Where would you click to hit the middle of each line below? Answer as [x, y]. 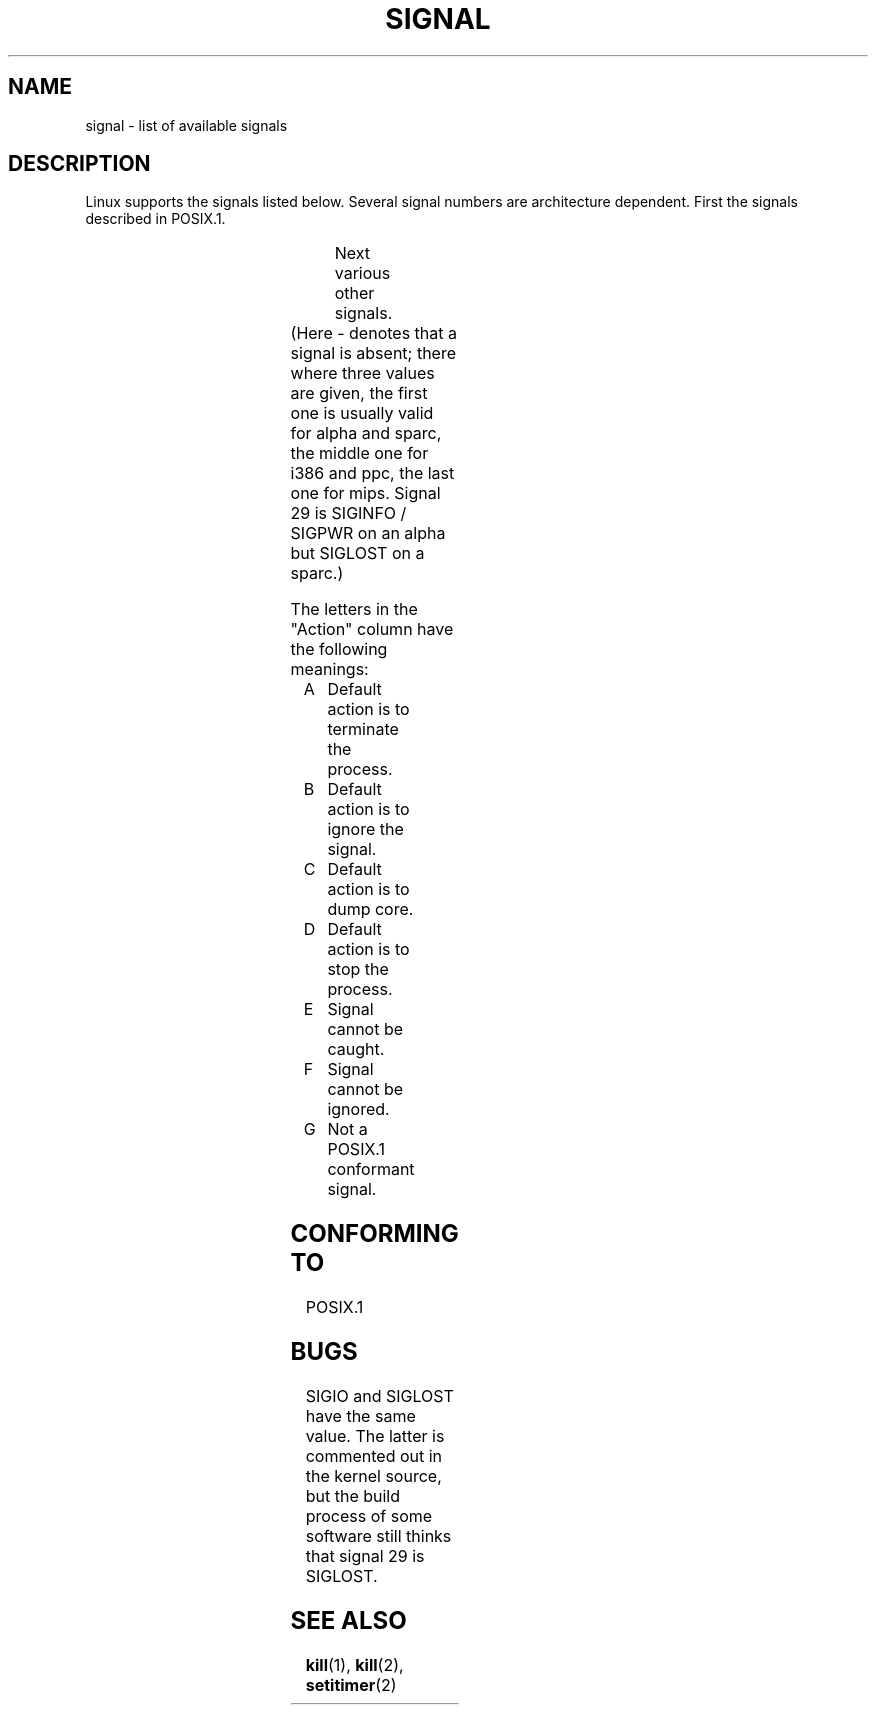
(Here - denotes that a [373, 333]
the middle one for [359, 453]
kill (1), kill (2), [354, 1664]
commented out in [374, 1456]
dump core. [370, 909]
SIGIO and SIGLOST [379, 1396]
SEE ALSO [348, 1620]
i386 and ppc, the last [372, 473]
